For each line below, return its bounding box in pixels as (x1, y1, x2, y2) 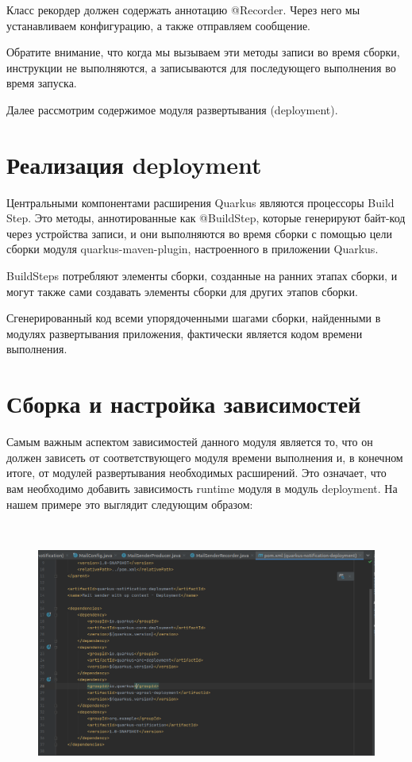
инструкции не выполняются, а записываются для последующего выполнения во (6, 59, 396, 75)
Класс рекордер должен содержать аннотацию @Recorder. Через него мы (6, 2, 360, 17)
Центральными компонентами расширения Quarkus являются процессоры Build (6, 194, 395, 210)
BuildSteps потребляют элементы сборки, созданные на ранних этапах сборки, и (6, 267, 398, 284)
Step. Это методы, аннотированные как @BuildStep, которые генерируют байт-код (6, 210, 406, 226)
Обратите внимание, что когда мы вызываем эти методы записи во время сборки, (6, 44, 400, 60)
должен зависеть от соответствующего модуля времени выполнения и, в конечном (6, 448, 403, 465)
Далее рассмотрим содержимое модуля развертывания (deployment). (6, 101, 338, 117)
